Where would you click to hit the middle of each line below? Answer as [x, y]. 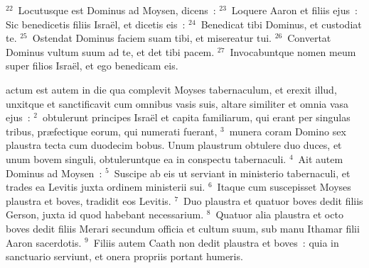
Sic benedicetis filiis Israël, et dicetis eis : [96, 24]
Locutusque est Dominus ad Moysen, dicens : [117, 10]
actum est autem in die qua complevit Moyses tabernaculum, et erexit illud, [171, 89]
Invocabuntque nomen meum [293, 51]
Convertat [309, 38]
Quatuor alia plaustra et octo [279, 214]
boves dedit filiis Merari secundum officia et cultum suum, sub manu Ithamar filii [183, 228]
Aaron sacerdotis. [44, 242]
